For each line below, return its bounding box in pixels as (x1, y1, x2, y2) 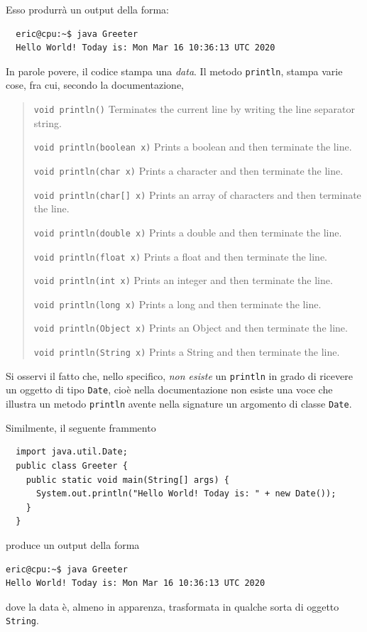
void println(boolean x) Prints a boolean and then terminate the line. (33, 139, 352, 154)
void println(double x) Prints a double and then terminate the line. (33, 224, 342, 239)
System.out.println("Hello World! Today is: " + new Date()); (35, 489, 336, 499)
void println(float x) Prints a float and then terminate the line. (33, 249, 328, 263)
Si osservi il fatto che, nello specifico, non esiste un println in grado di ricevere (6, 368, 353, 383)
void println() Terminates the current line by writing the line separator (33, 102, 355, 116)
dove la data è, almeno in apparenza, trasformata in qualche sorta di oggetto (6, 599, 339, 614)
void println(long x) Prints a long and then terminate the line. (33, 296, 322, 311)
